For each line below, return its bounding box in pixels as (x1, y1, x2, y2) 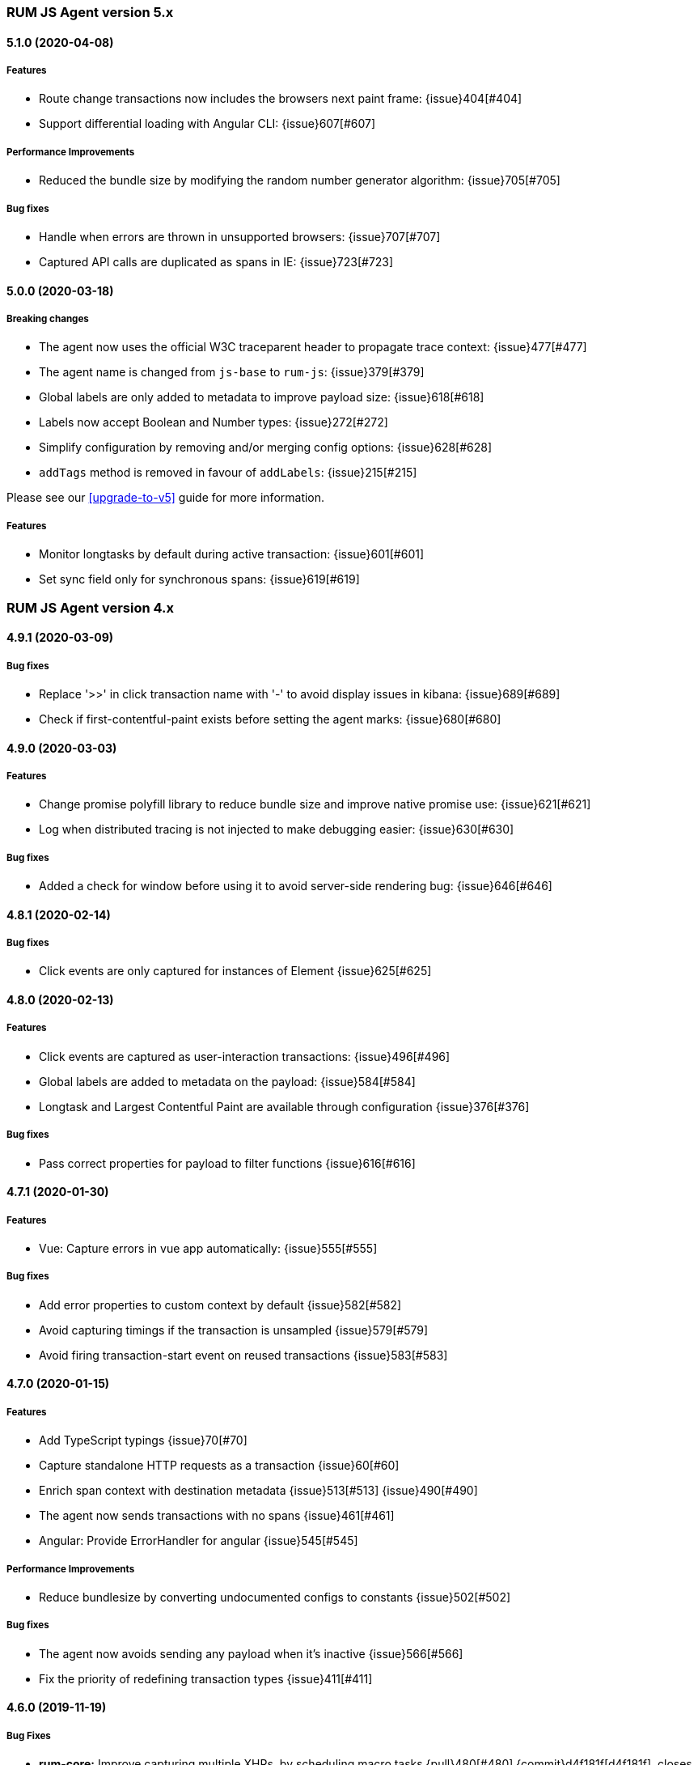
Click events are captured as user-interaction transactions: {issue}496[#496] (39, 1049, 451, 1063)
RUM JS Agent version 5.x (6, 4, 174, 20)
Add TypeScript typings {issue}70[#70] (39, 1433, 247, 1448)
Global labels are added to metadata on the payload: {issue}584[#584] (39, 1074, 416, 1088)
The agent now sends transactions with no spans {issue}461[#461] (39, 1508, 395, 1523)
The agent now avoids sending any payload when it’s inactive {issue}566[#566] (39, 1646, 463, 1661)
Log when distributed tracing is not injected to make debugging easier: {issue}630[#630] (39, 822, 514, 837)
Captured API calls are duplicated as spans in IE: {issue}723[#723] (39, 254, 394, 269)
